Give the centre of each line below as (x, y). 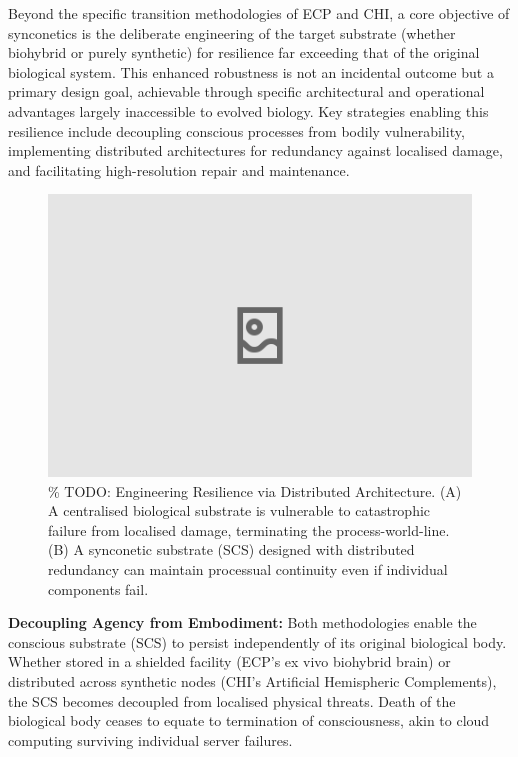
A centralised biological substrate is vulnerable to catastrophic (239, 510)
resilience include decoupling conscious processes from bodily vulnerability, (236, 130)
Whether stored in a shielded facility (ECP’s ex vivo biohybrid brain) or (229, 661)
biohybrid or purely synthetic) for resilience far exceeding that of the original (244, 52)
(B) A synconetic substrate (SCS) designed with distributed (231, 549)
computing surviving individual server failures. (150, 739)
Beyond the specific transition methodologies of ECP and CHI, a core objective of (259, 13)
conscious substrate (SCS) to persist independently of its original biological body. (257, 641)
